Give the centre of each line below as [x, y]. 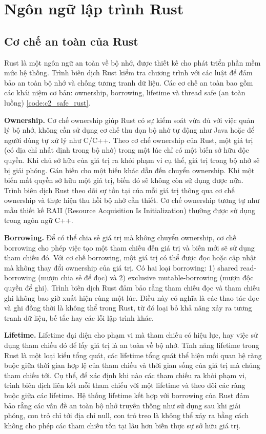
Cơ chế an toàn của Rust [71, 41]
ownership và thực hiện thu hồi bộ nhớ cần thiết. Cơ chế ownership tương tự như [132, 200]
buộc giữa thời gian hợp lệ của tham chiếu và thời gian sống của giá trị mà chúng [132, 365]
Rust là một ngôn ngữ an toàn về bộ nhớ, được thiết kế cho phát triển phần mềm [132, 62]
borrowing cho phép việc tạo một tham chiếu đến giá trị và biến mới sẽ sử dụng [129, 247]
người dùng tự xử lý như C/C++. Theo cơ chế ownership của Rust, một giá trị [129, 140]
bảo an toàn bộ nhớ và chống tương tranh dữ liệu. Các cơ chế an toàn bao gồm [129, 82]
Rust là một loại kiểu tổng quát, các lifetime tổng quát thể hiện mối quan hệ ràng [133, 355]
